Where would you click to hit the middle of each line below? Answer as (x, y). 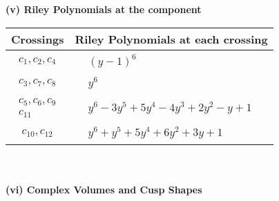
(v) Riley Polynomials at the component (104, 9)
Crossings (38, 39)
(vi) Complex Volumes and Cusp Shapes (104, 189)
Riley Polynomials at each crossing (171, 39)
